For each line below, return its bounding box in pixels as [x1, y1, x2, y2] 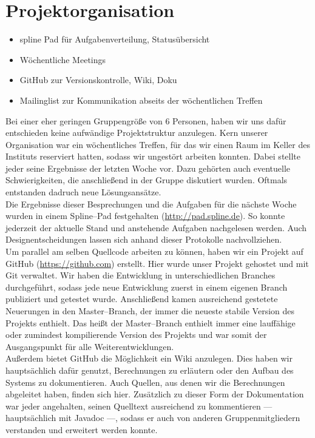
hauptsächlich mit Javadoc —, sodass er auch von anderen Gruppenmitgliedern [5, 411, 300, 424]
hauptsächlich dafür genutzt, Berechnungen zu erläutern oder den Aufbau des [5, 363, 294, 376]
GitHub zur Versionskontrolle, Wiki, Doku [19, 73, 177, 86]
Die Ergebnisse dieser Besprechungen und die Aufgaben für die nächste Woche [5, 197, 297, 210]
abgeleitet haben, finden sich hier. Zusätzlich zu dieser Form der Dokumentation [5, 388, 304, 400]
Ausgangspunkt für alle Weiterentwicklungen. [5, 340, 174, 352]
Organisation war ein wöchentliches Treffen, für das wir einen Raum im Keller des [5, 138, 310, 150]
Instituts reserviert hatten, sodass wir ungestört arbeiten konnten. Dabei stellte [5, 150, 300, 163]
